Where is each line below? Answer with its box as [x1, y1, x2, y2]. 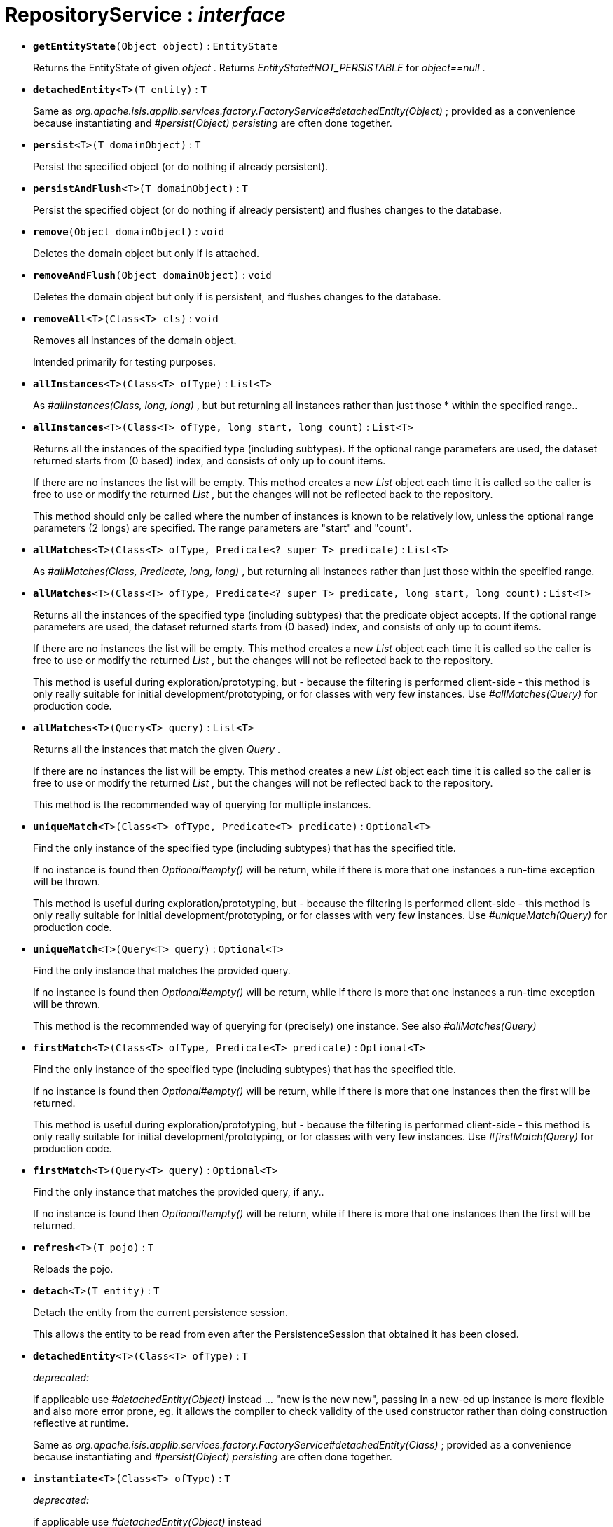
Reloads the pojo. [33, 1262, 113, 1275]
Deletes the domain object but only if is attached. [33, 247, 259, 259]
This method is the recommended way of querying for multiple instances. [33, 798, 371, 810]
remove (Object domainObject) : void [33, 225, 225, 237]
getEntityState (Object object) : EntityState [33, 39, 278, 52]
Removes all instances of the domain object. [33, 333, 237, 346]
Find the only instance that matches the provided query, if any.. [33, 1185, 324, 1198]
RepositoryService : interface [5, 3, 286, 27]
